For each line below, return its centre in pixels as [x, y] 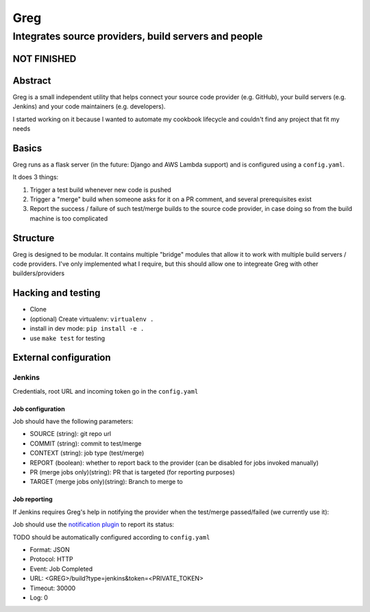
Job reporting [33, 499]
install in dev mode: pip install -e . [87, 329]
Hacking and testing [57, 293]
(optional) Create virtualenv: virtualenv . [92, 319]
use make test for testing [67, 338]
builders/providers [39, 273]
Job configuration [39, 409]
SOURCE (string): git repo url [71, 434]
